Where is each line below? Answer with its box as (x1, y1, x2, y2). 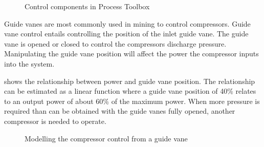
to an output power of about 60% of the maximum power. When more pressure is (4, 95, 260, 106)
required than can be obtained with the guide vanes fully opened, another (4, 106, 235, 116)
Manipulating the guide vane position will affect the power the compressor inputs (4, 48, 259, 59)
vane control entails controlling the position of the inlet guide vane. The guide (4, 28, 249, 39)
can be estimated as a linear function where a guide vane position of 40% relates (4, 86, 256, 96)
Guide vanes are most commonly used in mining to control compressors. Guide (4, 18, 251, 29)
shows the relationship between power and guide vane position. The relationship (4, 75, 255, 86)
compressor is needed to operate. (4, 115, 106, 126)
